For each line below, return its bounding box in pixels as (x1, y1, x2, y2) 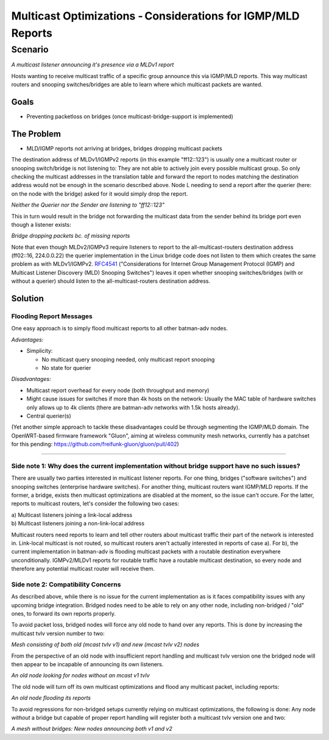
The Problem (11, 129, 61, 139)
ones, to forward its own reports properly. (11, 610, 116, 617)
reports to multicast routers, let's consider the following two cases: (11, 500, 180, 507)
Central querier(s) (26, 412, 71, 419)
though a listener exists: (11, 221, 71, 228)
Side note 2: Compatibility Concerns (11, 580, 121, 588)
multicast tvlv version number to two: (11, 630, 105, 637)
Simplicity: (26, 347, 53, 355)
